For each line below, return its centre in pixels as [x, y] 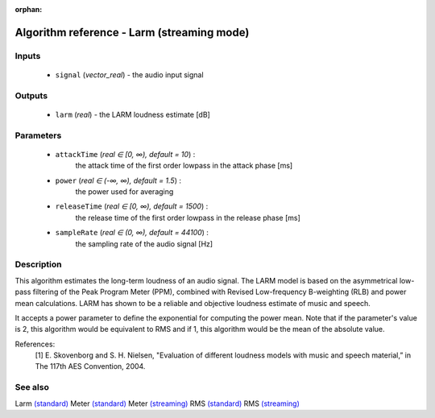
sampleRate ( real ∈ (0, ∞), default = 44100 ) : [132, 233]
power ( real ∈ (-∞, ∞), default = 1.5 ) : [118, 180]
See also [32, 387]
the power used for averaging [124, 192]
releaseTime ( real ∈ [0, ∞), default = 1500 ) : [132, 206]
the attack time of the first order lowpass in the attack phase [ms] [184, 166]
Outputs [31, 95]
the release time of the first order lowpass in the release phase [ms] [188, 217]
